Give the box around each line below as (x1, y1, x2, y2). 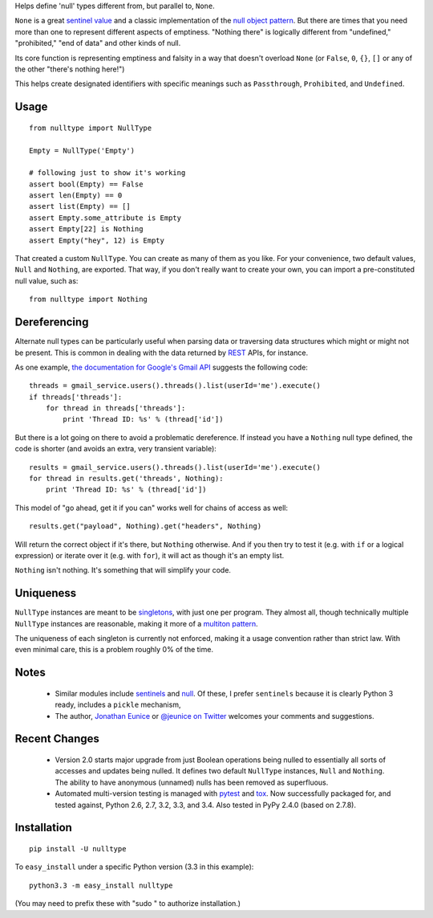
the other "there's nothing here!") (14, 64, 125, 74)
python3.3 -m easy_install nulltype (29, 880, 173, 890)
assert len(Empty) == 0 (29, 191, 123, 200)
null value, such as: (14, 275, 79, 285)
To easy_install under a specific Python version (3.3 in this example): (14, 862, 254, 871)
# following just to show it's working (29, 169, 186, 177)
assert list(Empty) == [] (29, 202, 132, 211)
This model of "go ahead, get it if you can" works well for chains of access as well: (14, 503, 289, 512)
